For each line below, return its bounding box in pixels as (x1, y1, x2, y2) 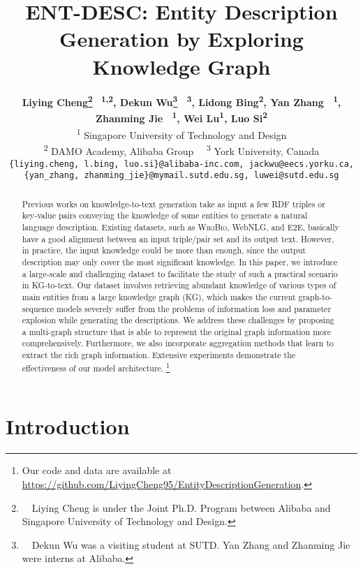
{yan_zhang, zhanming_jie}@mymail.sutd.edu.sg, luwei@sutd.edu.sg (24, 170, 339, 181)
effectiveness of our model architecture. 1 (22, 360, 170, 374)
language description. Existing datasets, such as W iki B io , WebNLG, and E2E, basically (22, 221, 339, 232)
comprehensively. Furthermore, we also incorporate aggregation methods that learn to (22, 337, 334, 349)
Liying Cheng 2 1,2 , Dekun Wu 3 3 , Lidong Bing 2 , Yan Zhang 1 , (22, 93, 341, 110)
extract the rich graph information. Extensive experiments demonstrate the (22, 349, 296, 361)
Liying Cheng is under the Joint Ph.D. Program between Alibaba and (31, 500, 331, 515)
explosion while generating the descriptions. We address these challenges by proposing (22, 314, 334, 326)
